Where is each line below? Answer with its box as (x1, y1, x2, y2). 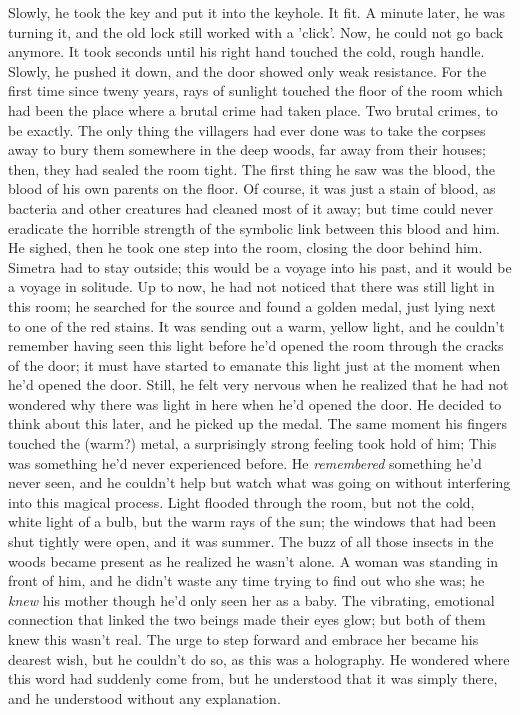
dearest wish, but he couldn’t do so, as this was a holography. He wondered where (8, 648, 510, 669)
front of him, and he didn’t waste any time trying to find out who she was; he (8, 570, 485, 591)
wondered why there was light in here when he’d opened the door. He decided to (8, 393, 502, 414)
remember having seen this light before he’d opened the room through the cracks (8, 335, 504, 356)
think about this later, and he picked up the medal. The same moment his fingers (8, 413, 507, 434)
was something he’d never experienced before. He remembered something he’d (8, 452, 482, 473)
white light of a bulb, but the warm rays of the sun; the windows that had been (8, 511, 496, 532)
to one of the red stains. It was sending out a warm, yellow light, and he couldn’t (8, 315, 505, 336)
